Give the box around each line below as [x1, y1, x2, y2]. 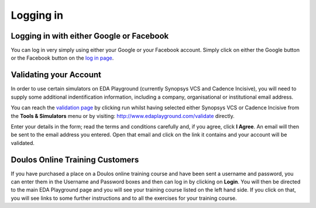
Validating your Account [11, 70, 102, 80]
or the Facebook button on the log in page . [11, 54, 114, 61]
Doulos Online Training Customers [11, 155, 139, 165]
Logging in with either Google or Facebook [11, 31, 169, 41]
